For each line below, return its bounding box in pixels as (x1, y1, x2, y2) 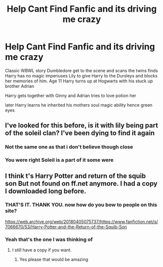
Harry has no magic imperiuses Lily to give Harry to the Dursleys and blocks (5, 73, 158, 78)
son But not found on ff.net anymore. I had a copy (5, 179, 158, 188)
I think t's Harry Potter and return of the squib (5, 172, 146, 180)
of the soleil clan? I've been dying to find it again (5, 129, 155, 137)
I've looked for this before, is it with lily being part (5, 121, 158, 130)
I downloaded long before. (5, 187, 87, 195)
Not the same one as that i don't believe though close (5, 144, 133, 151)
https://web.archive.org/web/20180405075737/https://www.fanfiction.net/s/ (5, 218, 158, 225)
